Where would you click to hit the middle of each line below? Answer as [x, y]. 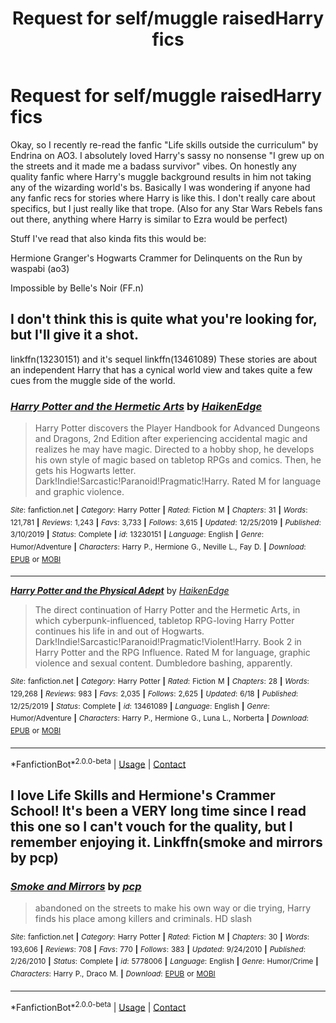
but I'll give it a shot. [74, 335]
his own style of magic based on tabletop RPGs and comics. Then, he [178, 460]
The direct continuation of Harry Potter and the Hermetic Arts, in [167, 610]
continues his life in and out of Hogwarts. [119, 631]
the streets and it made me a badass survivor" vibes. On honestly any [153, 166]
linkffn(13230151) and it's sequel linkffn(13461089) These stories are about [164, 359]
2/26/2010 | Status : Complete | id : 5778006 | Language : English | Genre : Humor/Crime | [164, 962]
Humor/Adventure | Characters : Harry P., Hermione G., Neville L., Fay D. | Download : [158, 547]
